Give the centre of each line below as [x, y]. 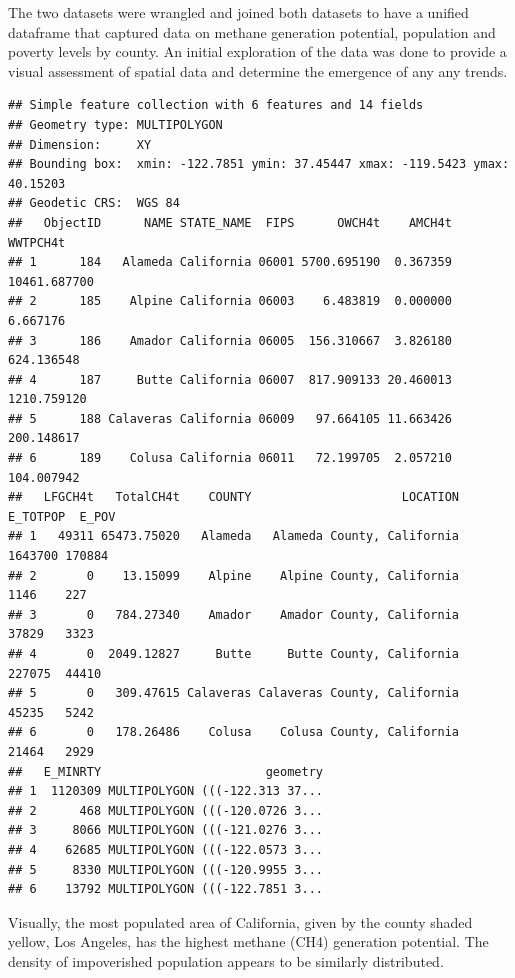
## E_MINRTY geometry [165, 771]
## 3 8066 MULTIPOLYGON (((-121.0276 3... [165, 830]
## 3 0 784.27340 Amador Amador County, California [234, 614]
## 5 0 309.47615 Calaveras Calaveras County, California [234, 693]
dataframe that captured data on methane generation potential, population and [252, 31]
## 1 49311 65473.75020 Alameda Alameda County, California [234, 536]
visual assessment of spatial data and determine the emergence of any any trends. [258, 70]
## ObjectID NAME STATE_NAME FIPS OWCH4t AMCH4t [230, 222]
